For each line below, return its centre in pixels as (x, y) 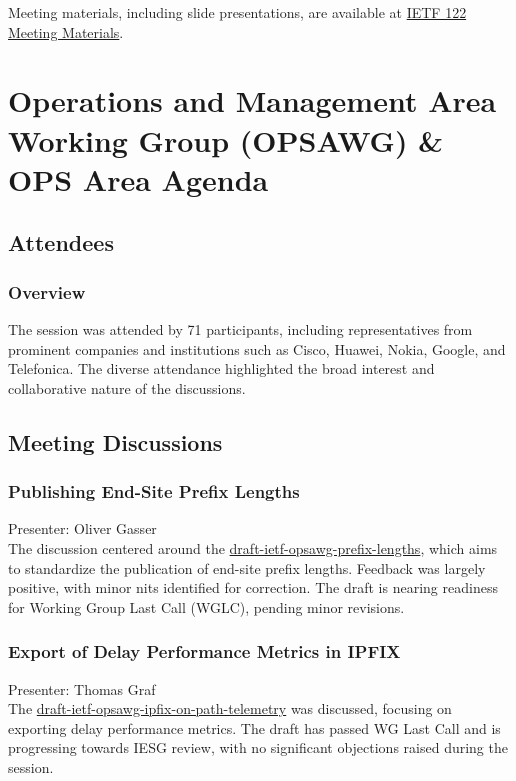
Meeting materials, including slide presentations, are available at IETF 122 (237, 12)
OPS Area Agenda (138, 178)
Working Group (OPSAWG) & (226, 139)
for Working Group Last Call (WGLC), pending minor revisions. (206, 606)
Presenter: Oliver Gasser (82, 528)
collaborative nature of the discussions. (127, 387)
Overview (47, 291)
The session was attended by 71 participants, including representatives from (240, 328)
